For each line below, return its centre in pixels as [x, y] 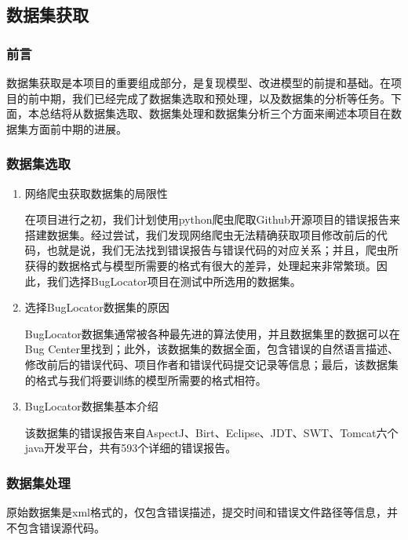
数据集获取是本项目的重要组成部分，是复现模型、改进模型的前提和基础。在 [199, 82]
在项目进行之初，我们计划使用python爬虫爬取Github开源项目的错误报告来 [212, 219]
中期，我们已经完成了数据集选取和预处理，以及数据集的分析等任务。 [215, 98]
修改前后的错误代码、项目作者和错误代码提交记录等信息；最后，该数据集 [211, 364]
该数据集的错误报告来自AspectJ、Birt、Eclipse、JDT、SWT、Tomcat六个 [211, 432]
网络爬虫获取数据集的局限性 [96, 193]
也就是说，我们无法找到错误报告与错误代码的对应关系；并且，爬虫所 [222, 250]
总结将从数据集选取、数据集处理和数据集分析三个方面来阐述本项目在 [215, 113]
